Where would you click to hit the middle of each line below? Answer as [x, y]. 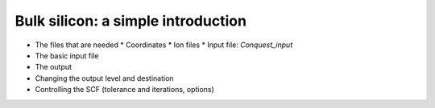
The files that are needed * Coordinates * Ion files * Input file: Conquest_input [164, 45]
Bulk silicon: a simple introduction [131, 21]
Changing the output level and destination [104, 78]
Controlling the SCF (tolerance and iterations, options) [125, 90]
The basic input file [67, 55]
